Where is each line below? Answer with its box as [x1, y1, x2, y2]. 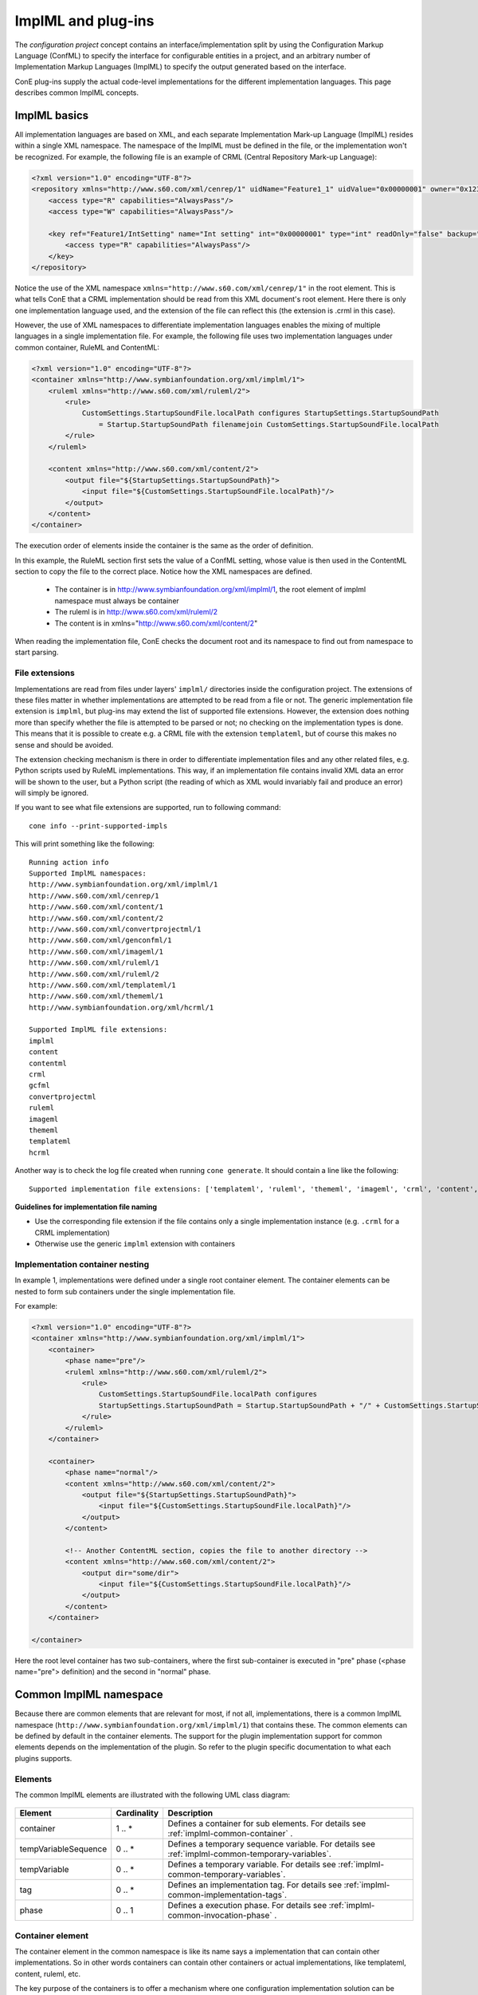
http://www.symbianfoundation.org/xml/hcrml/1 [29, 1002, 214, 1012]
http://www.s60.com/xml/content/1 [29, 903, 163, 911]
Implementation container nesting [14, 1258, 150, 1270]
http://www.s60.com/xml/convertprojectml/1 [29, 924, 202, 934]
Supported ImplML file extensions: [29, 1025, 168, 1034]
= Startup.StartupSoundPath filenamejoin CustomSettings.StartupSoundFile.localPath [98, 420, 440, 429]
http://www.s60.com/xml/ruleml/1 [29, 958, 159, 967]
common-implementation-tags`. [167, 1890, 287, 1901]
